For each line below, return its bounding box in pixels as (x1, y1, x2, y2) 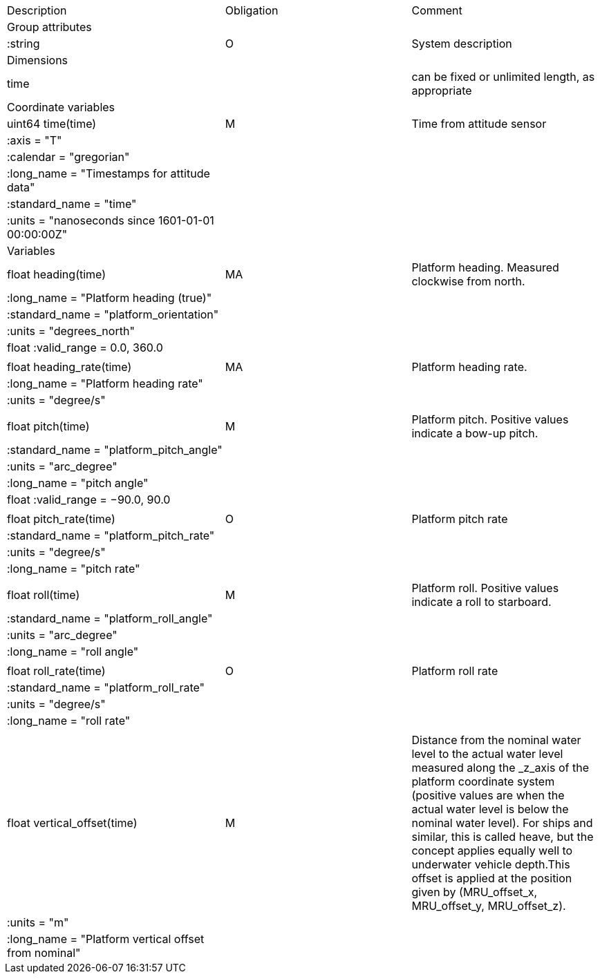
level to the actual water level (411, 747, 563, 761)
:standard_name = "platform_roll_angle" (7, 611, 213, 625)
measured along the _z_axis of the (411, 761, 589, 774)
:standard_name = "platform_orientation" (7, 307, 219, 321)
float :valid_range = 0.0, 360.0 (7, 341, 163, 354)
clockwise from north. (411, 274, 525, 288)
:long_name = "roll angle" (7, 645, 139, 658)
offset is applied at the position (411, 871, 572, 885)
